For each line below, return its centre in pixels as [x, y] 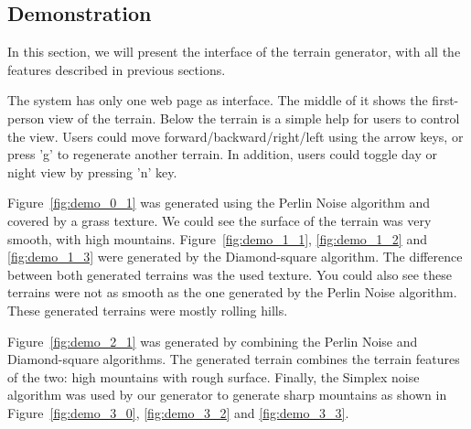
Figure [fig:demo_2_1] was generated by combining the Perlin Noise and [213, 341]
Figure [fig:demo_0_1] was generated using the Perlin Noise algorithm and [219, 203]
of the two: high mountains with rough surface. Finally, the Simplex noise [214, 376]
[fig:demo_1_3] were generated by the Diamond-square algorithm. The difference [235, 257]
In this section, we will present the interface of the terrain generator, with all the [234, 52]
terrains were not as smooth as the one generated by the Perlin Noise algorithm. [232, 292]
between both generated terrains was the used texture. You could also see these [230, 274]
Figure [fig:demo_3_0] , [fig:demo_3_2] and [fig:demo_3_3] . [178, 412]
